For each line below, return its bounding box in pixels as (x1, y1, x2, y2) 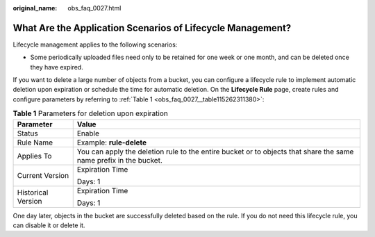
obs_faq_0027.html (67, 4, 122, 12)
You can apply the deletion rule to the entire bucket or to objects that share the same (76, 147, 354, 156)
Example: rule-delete (76, 138, 147, 147)
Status (17, 129, 38, 138)
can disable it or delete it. (12, 221, 85, 229)
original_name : (12, 4, 58, 12)
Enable (76, 129, 100, 138)
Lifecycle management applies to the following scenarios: (12, 40, 178, 49)
